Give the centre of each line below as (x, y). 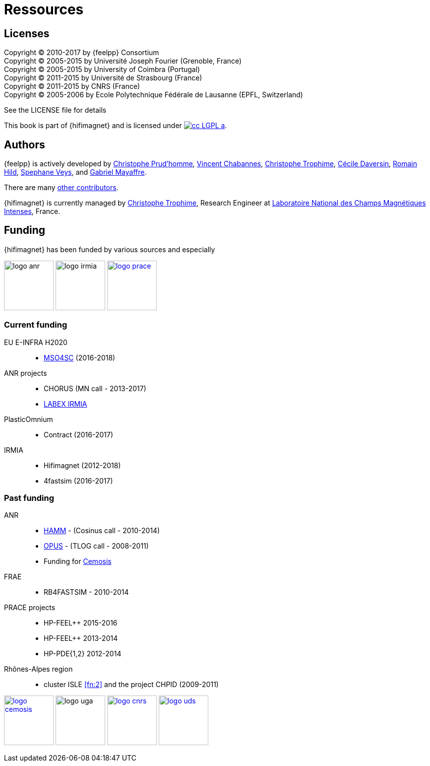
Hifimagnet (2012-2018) (82, 465)
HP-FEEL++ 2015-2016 (81, 623)
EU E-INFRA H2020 (36, 342)
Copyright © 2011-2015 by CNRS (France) (72, 86)
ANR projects (26, 373)
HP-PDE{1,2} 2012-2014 (83, 654)
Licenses (27, 33)
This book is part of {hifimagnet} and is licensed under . (116, 126)
